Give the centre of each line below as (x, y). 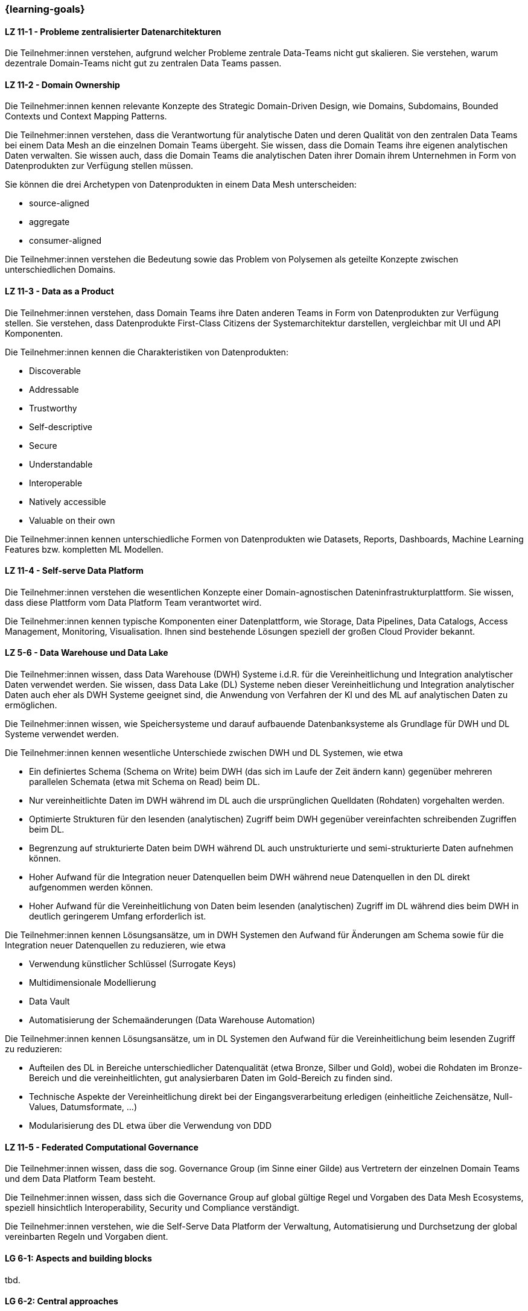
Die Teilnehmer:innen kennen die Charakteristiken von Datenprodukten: (147, 352)
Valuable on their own (72, 520)
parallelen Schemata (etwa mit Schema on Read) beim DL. (145, 782)
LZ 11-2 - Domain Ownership (62, 84)
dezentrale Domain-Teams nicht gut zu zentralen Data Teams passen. (143, 63)
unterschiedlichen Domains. (60, 270)
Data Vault (49, 1002)
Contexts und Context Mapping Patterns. (86, 116)
